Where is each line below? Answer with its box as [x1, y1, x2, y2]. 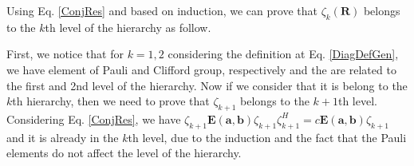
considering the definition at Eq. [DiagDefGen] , [168, 45, 399, 62]
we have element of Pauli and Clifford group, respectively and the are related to [6, 61, 396, 77]
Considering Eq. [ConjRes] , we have [6, 110, 181, 127]
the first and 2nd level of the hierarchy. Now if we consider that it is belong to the [6, 77, 408, 93]
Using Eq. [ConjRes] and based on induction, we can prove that [6, 2, 317, 18]
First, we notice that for [6, 45, 124, 62]
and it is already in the [6, 128, 119, 145]
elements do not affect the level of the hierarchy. [6, 144, 242, 161]
